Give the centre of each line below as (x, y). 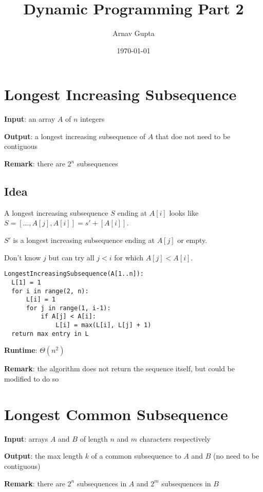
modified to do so (32, 379)
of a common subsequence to (136, 456)
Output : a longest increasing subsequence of (75, 136)
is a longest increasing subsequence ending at (84, 240)
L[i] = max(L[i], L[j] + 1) (104, 325)
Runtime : (21, 350)
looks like (184, 212)
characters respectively (175, 438)
